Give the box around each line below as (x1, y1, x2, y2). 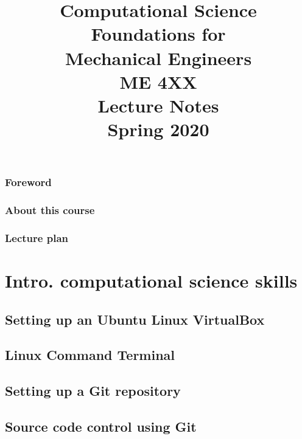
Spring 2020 (107, 117, 209, 142)
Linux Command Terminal (5, 345, 175, 364)
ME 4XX (119, 69, 197, 94)
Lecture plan (5, 230, 68, 245)
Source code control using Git (5, 417, 197, 436)
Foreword (5, 175, 52, 190)
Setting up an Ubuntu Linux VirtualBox (5, 309, 265, 328)
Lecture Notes (97, 92, 219, 117)
